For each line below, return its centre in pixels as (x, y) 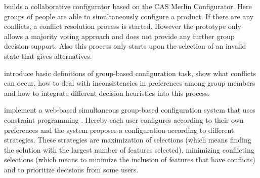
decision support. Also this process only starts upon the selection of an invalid (125, 46)
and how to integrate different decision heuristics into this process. (107, 93)
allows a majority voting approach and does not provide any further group (119, 36)
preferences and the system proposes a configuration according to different (119, 130)
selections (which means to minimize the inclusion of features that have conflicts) (130, 159)
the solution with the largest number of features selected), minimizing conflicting (129, 149)
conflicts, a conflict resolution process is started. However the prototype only (123, 26)
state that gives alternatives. (48, 56)
